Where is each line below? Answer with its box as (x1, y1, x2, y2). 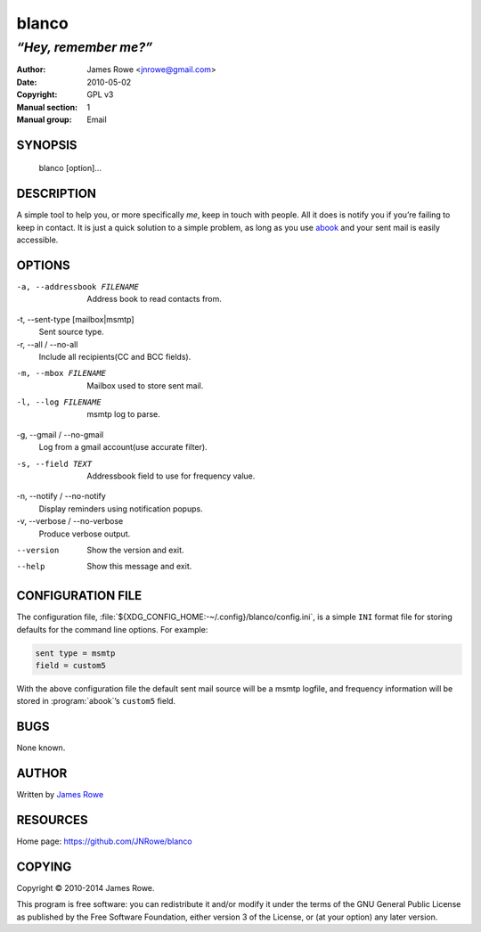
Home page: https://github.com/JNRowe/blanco (16, 836, 192, 846)
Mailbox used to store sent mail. (86, 380, 204, 391)
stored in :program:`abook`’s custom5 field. (16, 696, 176, 707)
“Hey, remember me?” (16, 39, 153, 55)
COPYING (16, 859, 72, 874)
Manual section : (16, 102, 78, 112)
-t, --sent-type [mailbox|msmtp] (16, 314, 135, 324)
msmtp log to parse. (86, 409, 160, 420)
